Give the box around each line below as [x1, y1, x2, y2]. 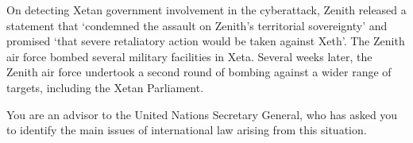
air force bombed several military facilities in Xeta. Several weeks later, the [6, 48, 372, 64]
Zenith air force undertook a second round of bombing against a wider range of [6, 64, 392, 80]
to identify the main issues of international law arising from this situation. [6, 122, 367, 138]
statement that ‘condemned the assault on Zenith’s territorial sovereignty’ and [6, 17, 388, 33]
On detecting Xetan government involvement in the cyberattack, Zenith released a [6, 2, 407, 17]
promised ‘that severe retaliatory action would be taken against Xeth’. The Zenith [6, 33, 405, 49]
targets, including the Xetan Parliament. [6, 79, 204, 95]
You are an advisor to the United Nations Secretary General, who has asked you [6, 106, 398, 122]
